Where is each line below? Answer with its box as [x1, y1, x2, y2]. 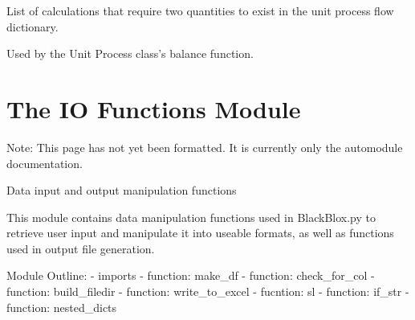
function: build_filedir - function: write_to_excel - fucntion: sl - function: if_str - [6, 283, 409, 300]
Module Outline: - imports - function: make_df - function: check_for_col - [6, 267, 375, 284]
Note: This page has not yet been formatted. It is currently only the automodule [6, 138, 403, 155]
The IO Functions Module [6, 92, 301, 125]
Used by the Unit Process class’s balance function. [6, 45, 254, 62]
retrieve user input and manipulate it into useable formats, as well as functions [6, 224, 394, 241]
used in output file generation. [6, 240, 155, 256]
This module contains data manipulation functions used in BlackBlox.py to [6, 208, 376, 225]
